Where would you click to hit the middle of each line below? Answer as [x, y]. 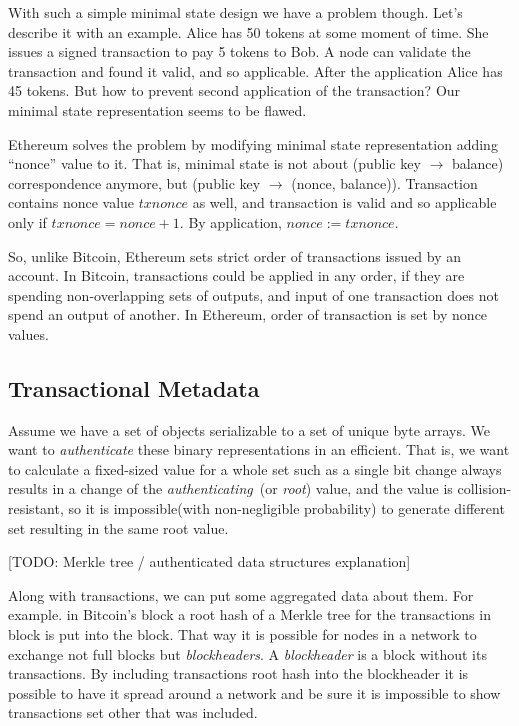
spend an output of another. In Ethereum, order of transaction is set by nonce [248, 314]
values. [28, 333]
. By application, [230, 221]
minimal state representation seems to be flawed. [157, 109]
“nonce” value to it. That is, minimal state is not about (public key [214, 163]
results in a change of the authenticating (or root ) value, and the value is [230, 488]
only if [27, 221]
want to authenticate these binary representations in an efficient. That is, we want [259, 449]
